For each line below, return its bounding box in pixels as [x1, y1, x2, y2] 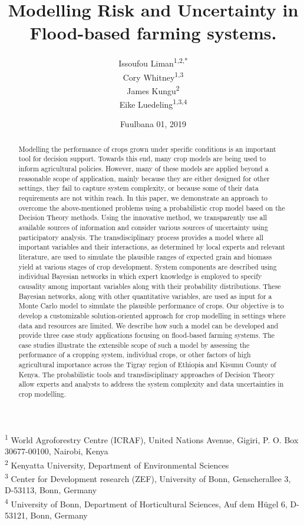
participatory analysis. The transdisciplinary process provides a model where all [18, 232, 264, 242]
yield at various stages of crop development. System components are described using [18, 261, 277, 271]
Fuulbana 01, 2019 [120, 118, 187, 130]
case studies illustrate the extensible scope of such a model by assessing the [18, 340, 250, 350]
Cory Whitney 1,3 [123, 69, 184, 83]
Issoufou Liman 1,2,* [118, 55, 188, 69]
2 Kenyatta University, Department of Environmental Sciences [5, 457, 229, 471]
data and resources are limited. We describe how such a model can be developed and [18, 320, 279, 330]
